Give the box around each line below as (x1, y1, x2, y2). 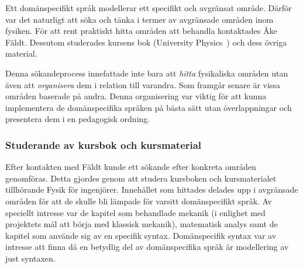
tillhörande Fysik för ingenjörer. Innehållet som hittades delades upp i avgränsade (5, 183, 298, 196)
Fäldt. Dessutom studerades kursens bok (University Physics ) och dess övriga (5, 36, 287, 48)
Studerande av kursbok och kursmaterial (5, 137, 202, 152)
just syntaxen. (5, 252, 56, 264)
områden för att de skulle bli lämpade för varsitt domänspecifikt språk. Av (5, 194, 272, 207)
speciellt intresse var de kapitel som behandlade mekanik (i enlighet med (5, 206, 266, 218)
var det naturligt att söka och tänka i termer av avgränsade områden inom (5, 13, 274, 25)
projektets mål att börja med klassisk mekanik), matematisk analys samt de (5, 218, 278, 230)
